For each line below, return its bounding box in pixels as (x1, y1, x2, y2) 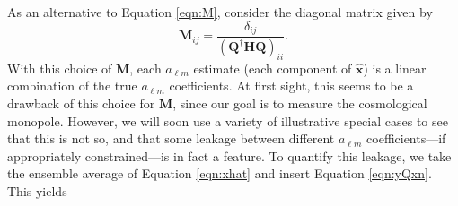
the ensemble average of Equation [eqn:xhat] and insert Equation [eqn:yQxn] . (7, 164, 432, 183)
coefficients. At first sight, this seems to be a (169, 76, 414, 95)
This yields (7, 181, 67, 200)
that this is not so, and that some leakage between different (7, 129, 335, 148)
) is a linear (363, 58, 427, 77)
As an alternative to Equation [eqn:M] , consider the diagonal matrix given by (7, 3, 433, 21)
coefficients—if (366, 129, 446, 148)
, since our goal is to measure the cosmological (172, 93, 427, 112)
